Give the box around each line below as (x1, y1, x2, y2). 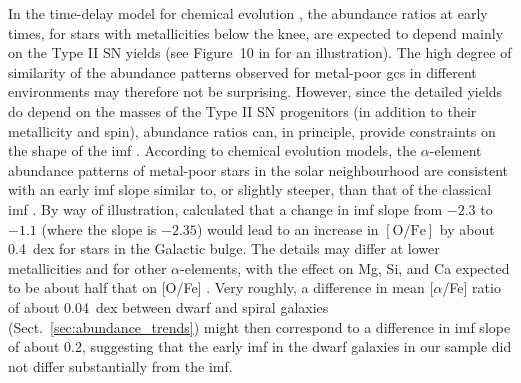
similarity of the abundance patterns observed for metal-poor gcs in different (8, 61, 477, 82)
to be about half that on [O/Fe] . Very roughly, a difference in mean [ (8, 277, 434, 298)
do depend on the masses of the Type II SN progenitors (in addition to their (8, 100, 477, 121)
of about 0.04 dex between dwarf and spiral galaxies (8, 296, 329, 317)
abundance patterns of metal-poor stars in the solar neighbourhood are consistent (8, 159, 509, 180)
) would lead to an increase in (196, 218, 379, 239)
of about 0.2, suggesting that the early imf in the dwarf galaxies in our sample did (8, 336, 512, 357)
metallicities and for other (8, 257, 167, 278)
